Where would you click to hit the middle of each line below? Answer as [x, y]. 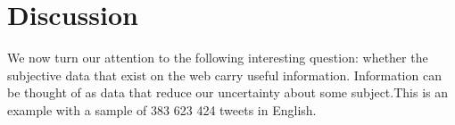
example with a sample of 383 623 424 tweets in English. [162, 109]
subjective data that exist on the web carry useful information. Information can [224, 75]
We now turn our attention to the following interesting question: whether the [218, 58]
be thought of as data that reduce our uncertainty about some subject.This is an [228, 92]
